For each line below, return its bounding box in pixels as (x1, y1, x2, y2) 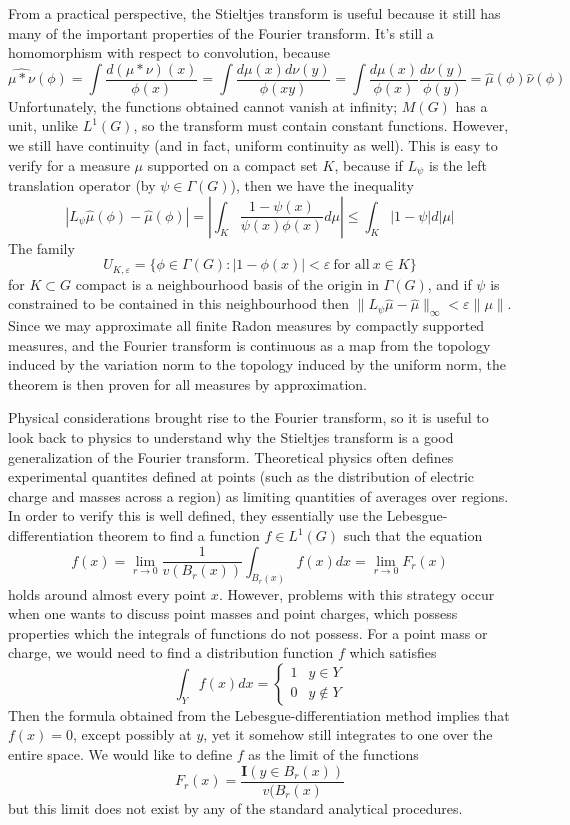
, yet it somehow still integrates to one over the (203, 724, 493, 745)
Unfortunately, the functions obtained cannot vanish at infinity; (8, 95, 398, 116)
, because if (334, 154, 403, 175)
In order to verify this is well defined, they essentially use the (8, 505, 383, 526)
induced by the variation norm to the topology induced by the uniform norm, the (8, 354, 506, 375)
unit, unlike (8, 115, 79, 136)
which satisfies (349, 642, 437, 663)
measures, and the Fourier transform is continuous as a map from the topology (8, 334, 491, 355)
